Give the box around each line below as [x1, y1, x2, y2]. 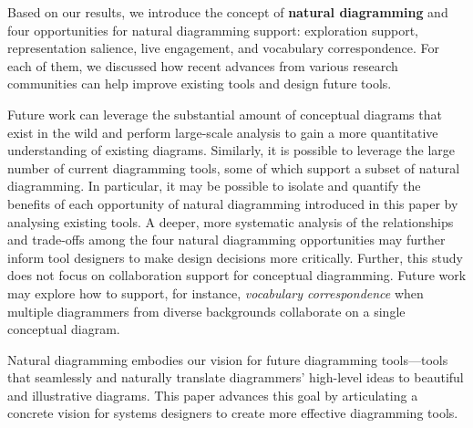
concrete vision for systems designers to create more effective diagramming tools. [7, 403, 458, 423]
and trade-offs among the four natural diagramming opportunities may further [7, 230, 446, 249]
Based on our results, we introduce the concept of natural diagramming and [7, 3, 448, 21]
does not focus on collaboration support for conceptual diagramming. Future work [7, 266, 467, 285]
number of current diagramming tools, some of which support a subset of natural [7, 158, 460, 177]
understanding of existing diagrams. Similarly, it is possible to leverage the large [7, 141, 456, 160]
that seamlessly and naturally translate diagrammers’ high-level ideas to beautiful [7, 368, 464, 387]
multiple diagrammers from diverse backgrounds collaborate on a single [7, 301, 406, 320]
